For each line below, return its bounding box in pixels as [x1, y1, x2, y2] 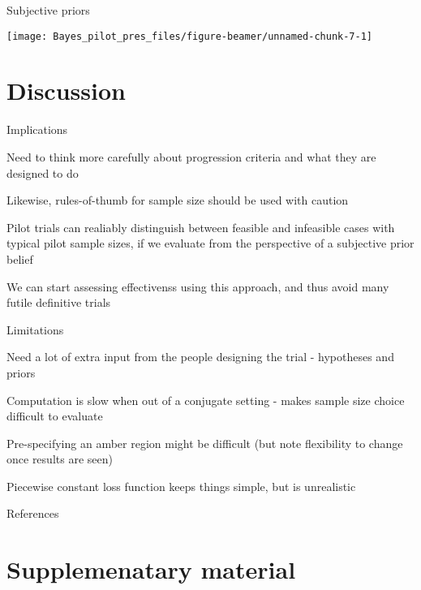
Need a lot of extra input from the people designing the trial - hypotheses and [6, 348, 394, 365]
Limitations [6, 321, 64, 338]
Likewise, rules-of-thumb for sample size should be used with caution [6, 192, 349, 209]
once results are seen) [6, 450, 113, 467]
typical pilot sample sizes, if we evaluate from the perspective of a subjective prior [6, 235, 415, 252]
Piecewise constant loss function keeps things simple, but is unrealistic [6, 477, 356, 494]
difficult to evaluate [6, 407, 103, 424]
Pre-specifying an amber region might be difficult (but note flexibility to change [6, 434, 403, 451]
